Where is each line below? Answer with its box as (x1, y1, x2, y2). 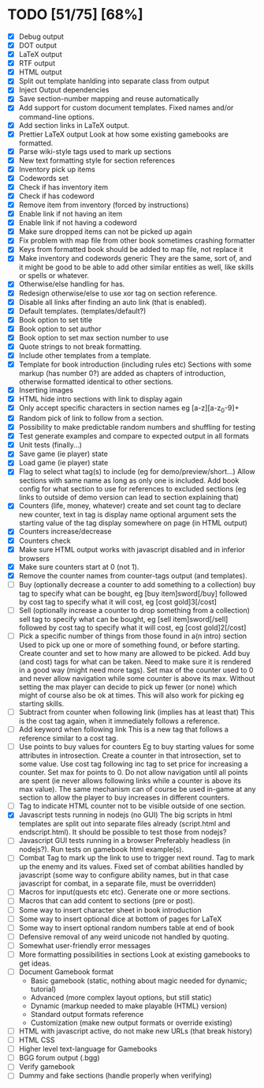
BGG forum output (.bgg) (18, 1053, 100, 1063)
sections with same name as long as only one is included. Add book (18, 476, 240, 485)
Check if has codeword (18, 191, 95, 201)
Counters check (18, 536, 72, 545)
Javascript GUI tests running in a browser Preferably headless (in (18, 836, 231, 845)
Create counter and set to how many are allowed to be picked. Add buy (18, 648, 251, 657)
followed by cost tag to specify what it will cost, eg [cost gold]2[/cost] (18, 623, 247, 632)
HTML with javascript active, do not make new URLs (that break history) (18, 1026, 253, 1036)
